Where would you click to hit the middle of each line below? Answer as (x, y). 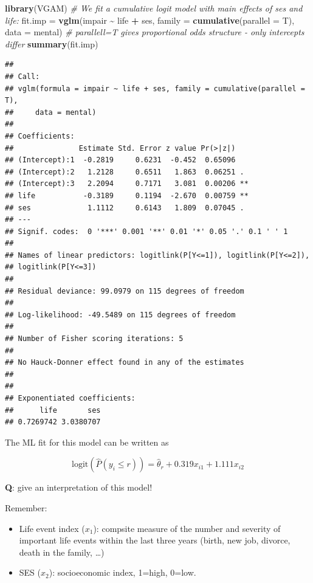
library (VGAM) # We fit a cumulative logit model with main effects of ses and (154, 8)
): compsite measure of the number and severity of (187, 528)
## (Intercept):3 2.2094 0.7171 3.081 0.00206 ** (127, 184)
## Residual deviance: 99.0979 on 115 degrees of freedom (125, 291)
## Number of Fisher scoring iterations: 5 (94, 339)
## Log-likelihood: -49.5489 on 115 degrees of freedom (120, 315)
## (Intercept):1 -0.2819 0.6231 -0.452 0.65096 (120, 160)
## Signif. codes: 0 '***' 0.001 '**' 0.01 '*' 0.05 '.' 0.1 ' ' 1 (146, 231)
